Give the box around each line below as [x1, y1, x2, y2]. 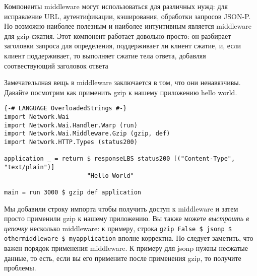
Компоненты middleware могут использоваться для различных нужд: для [4, 1, 228, 11]
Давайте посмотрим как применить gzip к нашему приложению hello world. [4, 87, 237, 97]
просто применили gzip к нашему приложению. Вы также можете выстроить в [4, 213, 249, 224]
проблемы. [4, 262, 36, 273]
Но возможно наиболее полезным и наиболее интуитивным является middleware [4, 21, 251, 31]
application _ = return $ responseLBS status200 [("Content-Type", [4, 155, 235, 163]
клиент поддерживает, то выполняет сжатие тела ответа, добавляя [4, 50, 206, 60]
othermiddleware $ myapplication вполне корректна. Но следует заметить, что [4, 233, 253, 243]
